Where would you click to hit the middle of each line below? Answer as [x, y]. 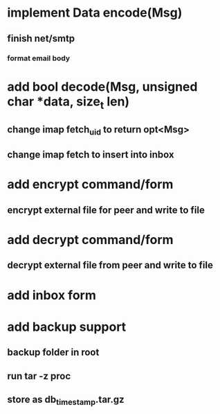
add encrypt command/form [90, 184]
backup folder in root [53, 353]
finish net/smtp [41, 38]
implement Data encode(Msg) [95, 13]
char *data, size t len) [68, 103]
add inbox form [52, 295]
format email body [39, 58]
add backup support [67, 327]
